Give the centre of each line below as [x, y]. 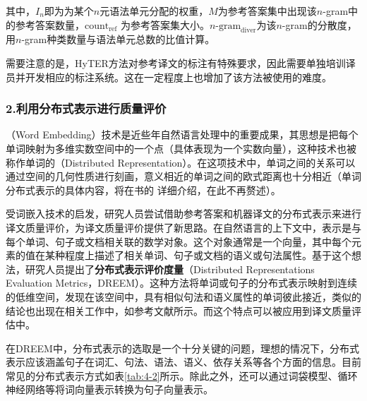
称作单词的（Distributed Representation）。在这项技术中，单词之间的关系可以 [181, 162]
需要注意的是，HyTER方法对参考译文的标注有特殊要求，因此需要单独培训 [176, 62]
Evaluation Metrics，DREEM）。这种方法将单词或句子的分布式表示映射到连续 [182, 283]
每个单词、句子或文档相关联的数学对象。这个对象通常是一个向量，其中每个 [179, 241]
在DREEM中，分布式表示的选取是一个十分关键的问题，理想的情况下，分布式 [182, 348]
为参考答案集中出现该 [267, 11]
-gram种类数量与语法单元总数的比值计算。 [118, 39]
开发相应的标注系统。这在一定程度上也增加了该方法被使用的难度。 [178, 77]
